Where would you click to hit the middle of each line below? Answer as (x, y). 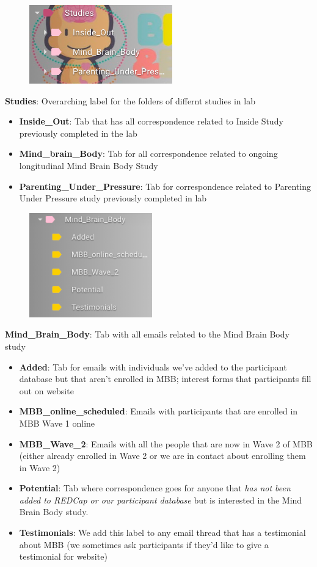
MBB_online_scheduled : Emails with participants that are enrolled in (158, 411)
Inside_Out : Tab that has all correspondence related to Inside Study (151, 121)
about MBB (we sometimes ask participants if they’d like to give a (144, 544)
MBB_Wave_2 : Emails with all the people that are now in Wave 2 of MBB (166, 443)
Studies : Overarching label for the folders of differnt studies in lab (130, 100)
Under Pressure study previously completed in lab (113, 198)
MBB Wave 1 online (57, 423)
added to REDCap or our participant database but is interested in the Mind (161, 500)
